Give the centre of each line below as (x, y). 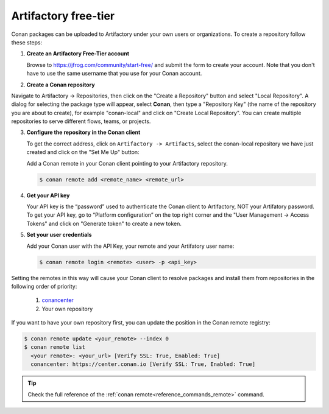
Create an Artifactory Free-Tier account (78, 54)
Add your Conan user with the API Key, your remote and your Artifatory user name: (130, 246)
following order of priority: (44, 286)
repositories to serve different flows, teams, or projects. (81, 121)
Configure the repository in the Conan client (83, 132)
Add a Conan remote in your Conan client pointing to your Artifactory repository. (127, 163)
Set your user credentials (59, 235)
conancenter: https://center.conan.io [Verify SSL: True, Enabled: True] (143, 364)
